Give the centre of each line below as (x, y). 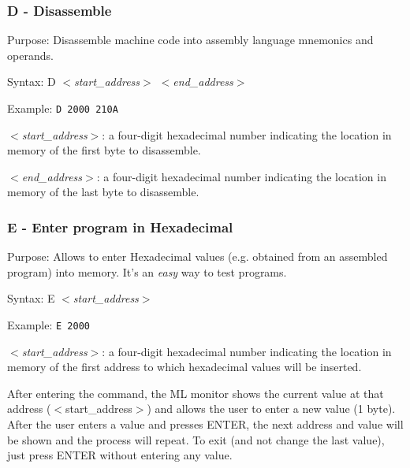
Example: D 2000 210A (63, 108)
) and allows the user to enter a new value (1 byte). (271, 409)
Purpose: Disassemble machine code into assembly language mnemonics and (190, 40)
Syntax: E (31, 298)
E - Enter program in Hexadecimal (120, 227)
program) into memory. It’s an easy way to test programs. (147, 271)
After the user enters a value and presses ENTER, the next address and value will (205, 424)
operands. (30, 55)
